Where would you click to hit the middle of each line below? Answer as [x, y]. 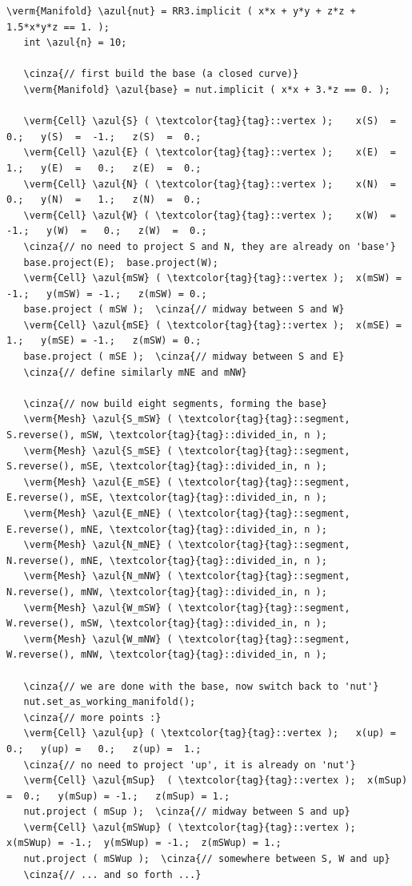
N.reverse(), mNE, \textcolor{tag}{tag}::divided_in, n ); [167, 560]
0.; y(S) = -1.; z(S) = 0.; [104, 137]
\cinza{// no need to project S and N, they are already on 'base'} [210, 246]
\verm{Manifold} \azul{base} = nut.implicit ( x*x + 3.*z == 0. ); [207, 89]
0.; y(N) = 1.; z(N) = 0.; [104, 200]
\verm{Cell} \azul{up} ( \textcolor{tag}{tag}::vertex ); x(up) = [210, 733]
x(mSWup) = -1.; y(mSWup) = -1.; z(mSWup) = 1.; [144, 843]
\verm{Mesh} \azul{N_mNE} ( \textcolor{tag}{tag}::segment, [187, 545]
